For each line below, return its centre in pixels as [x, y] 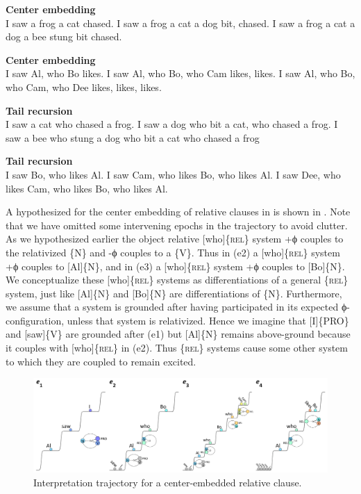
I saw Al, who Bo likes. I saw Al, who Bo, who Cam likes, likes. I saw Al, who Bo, [180, 73]
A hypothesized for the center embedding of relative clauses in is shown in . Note [178, 212]
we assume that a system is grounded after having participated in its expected [172, 307]
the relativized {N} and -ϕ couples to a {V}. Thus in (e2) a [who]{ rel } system [173, 252]
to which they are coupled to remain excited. [101, 361]
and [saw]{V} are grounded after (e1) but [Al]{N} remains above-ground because [178, 334]
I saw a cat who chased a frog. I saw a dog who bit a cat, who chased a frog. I [172, 124]
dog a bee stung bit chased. [64, 36]
